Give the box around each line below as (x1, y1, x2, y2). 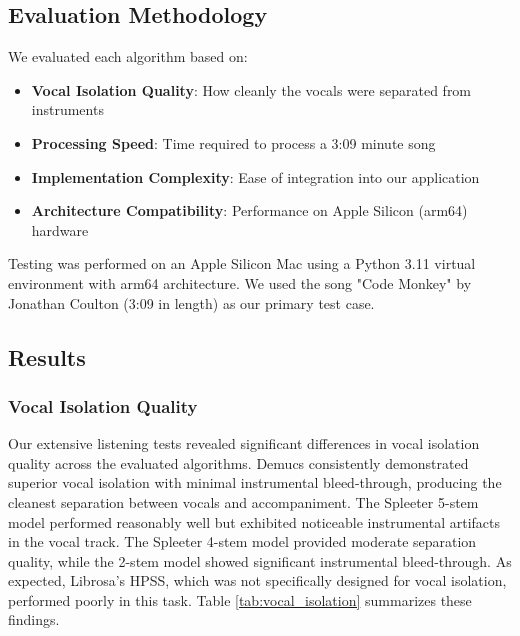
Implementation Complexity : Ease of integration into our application (31, 166, 480, 187)
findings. (8, 609, 60, 630)
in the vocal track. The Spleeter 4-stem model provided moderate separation (8, 531, 477, 552)
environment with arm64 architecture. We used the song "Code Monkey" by (8, 272, 472, 293)
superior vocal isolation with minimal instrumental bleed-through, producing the (8, 472, 502, 493)
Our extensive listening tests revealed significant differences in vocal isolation (8, 433, 480, 454)
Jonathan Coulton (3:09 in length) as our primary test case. (8, 292, 375, 313)
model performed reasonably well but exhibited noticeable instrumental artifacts (8, 511, 501, 532)
